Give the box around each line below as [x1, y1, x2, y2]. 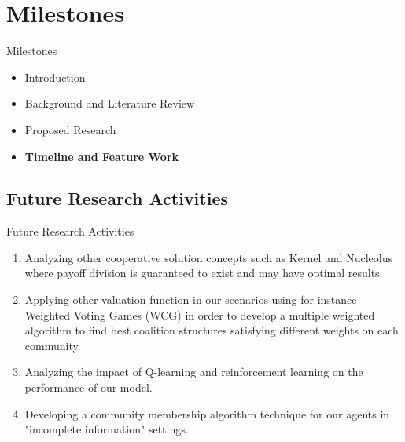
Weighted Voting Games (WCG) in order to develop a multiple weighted [24, 306, 375, 323]
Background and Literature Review [24, 95, 195, 111]
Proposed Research [24, 121, 116, 137]
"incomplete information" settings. [24, 421, 189, 437]
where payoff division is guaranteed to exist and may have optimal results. [24, 265, 383, 281]
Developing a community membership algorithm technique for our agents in [24, 405, 390, 422]
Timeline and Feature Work [24, 148, 179, 164]
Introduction [24, 68, 86, 85]
